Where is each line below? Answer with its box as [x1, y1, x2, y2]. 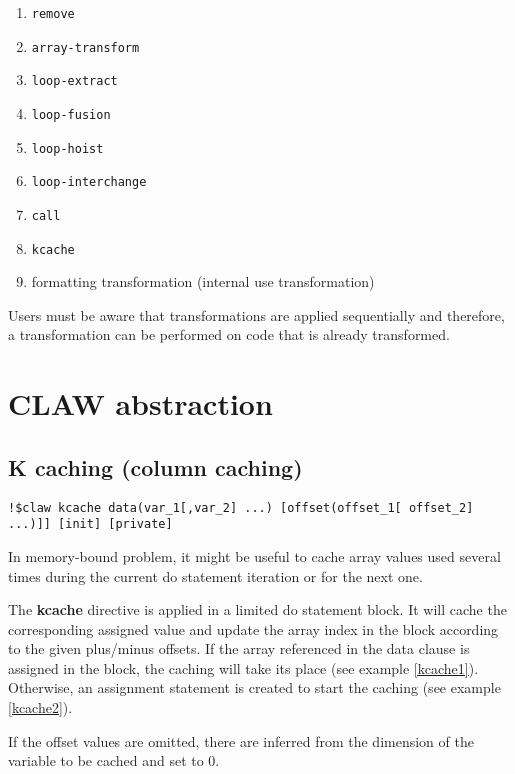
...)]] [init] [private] [8, 517, 173, 532]
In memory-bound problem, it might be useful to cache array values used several [8, 545, 501, 566]
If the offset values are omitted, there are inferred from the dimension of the [8, 730, 474, 751]
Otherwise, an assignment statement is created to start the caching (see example [8, 677, 501, 698]
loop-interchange [31, 175, 147, 190]
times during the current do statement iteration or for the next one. [8, 565, 423, 586]
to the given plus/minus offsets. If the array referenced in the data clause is [8, 638, 470, 659]
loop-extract [31, 74, 118, 89]
